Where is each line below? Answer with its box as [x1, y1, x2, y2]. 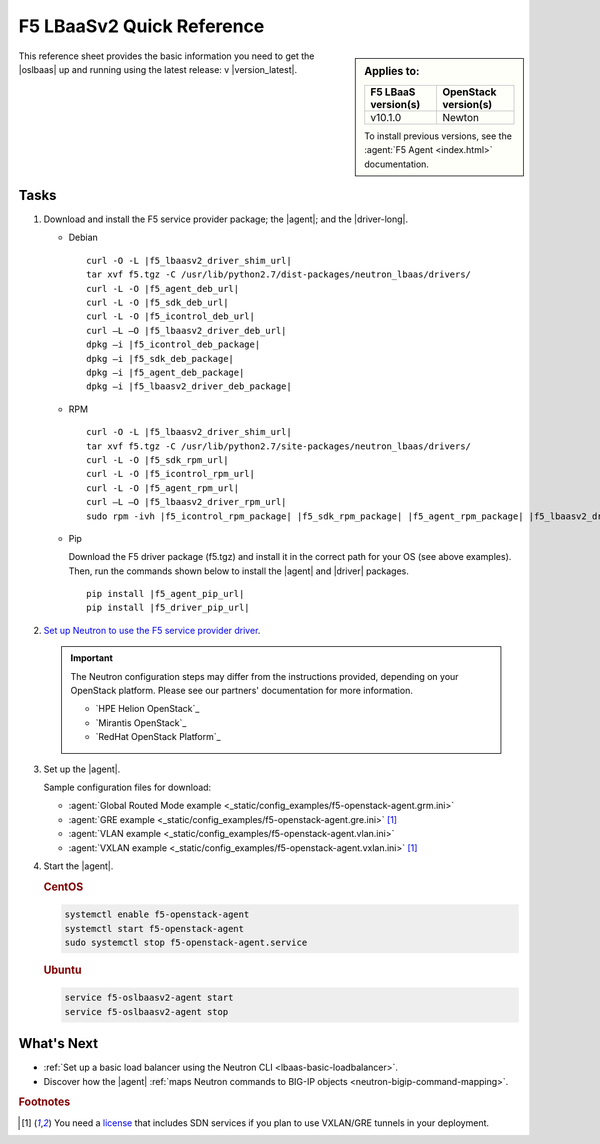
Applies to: [364, 64, 420, 78]
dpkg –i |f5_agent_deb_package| [86, 366, 245, 378]
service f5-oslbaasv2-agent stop [64, 1006, 229, 1017]
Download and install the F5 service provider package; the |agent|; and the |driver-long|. [43, 213, 409, 225]
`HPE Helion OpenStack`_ [95, 703, 200, 715]
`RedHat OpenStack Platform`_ [95, 731, 221, 743]
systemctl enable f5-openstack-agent [64, 909, 250, 920]
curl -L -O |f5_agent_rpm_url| [86, 482, 240, 494]
